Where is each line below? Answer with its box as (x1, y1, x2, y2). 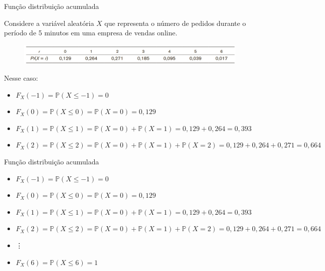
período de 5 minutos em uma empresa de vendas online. (4, 27, 177, 38)
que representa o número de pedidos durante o (104, 17, 246, 28)
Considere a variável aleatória (4, 17, 94, 28)
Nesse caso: (4, 72, 38, 83)
